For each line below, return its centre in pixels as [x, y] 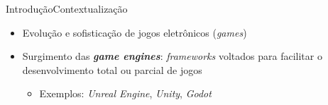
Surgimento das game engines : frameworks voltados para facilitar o [172, 56]
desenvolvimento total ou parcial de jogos [112, 69]
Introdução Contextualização [67, 8]
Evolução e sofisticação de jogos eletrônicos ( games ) [135, 32]
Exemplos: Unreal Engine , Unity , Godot [125, 93]
